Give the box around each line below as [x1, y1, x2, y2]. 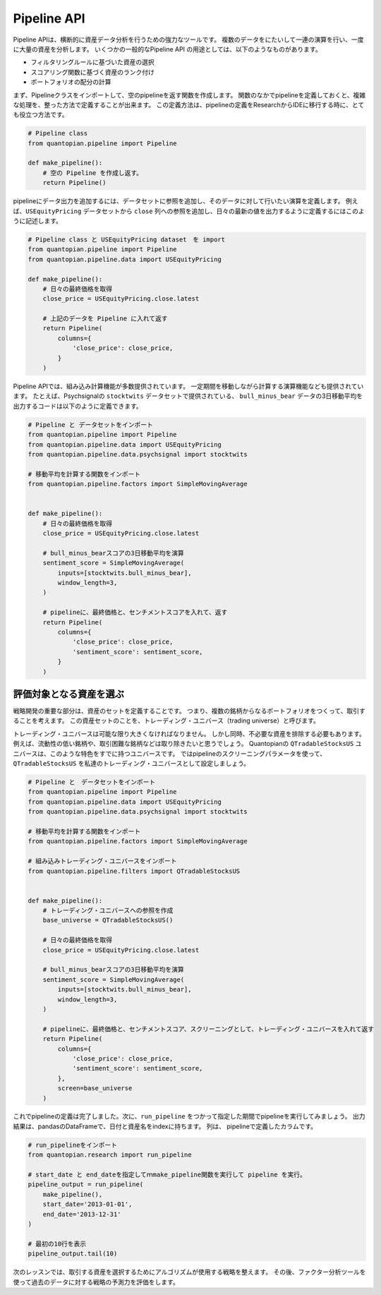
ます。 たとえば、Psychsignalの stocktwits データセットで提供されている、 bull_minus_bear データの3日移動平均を [13, 392, 363, 400]
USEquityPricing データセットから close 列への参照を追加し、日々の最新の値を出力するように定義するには [25, 207, 346, 215]
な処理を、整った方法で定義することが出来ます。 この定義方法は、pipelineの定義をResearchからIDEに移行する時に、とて [13, 100, 365, 109]
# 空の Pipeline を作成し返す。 [42, 169, 143, 176]
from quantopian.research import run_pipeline [28, 1151, 192, 1159]
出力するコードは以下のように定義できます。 [13, 402, 143, 410]
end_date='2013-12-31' [42, 1210, 121, 1218]
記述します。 [25, 216, 63, 225]
